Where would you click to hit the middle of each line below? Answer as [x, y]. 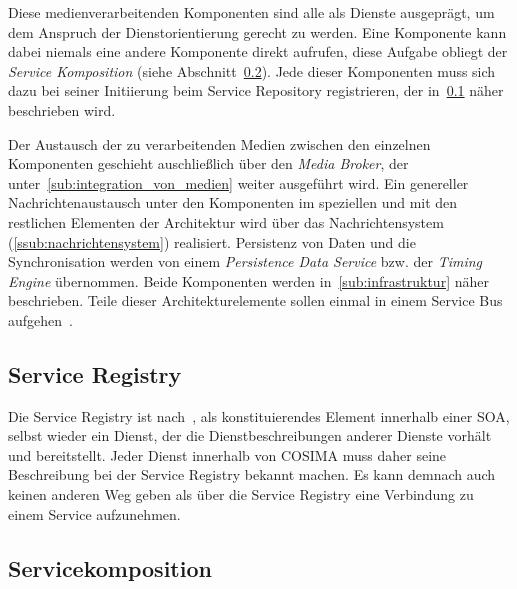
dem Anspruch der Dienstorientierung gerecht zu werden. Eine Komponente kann [257, 31]
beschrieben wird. [62, 109]
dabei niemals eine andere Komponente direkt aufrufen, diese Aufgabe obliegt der [258, 51]
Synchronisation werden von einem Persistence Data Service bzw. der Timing [245, 261]
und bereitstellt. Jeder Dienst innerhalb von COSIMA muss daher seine [227, 454]
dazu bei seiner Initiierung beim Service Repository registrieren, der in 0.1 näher [256, 90]
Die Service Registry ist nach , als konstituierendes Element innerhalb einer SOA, [259, 415]
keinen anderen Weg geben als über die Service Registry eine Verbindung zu [241, 494]
